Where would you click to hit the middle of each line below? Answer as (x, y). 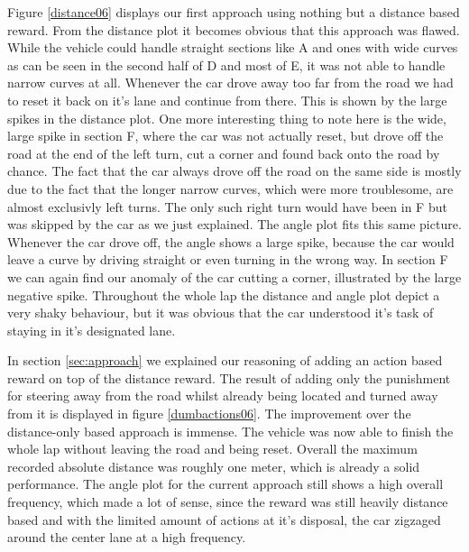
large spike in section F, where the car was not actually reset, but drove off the (225, 136)
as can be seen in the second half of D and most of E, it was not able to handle (226, 64)
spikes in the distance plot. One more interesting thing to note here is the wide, (227, 118)
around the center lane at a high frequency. (127, 537)
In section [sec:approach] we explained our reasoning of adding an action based (225, 360)
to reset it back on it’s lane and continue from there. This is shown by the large (227, 100)
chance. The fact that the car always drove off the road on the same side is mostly (234, 171)
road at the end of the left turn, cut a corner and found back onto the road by (224, 153)
